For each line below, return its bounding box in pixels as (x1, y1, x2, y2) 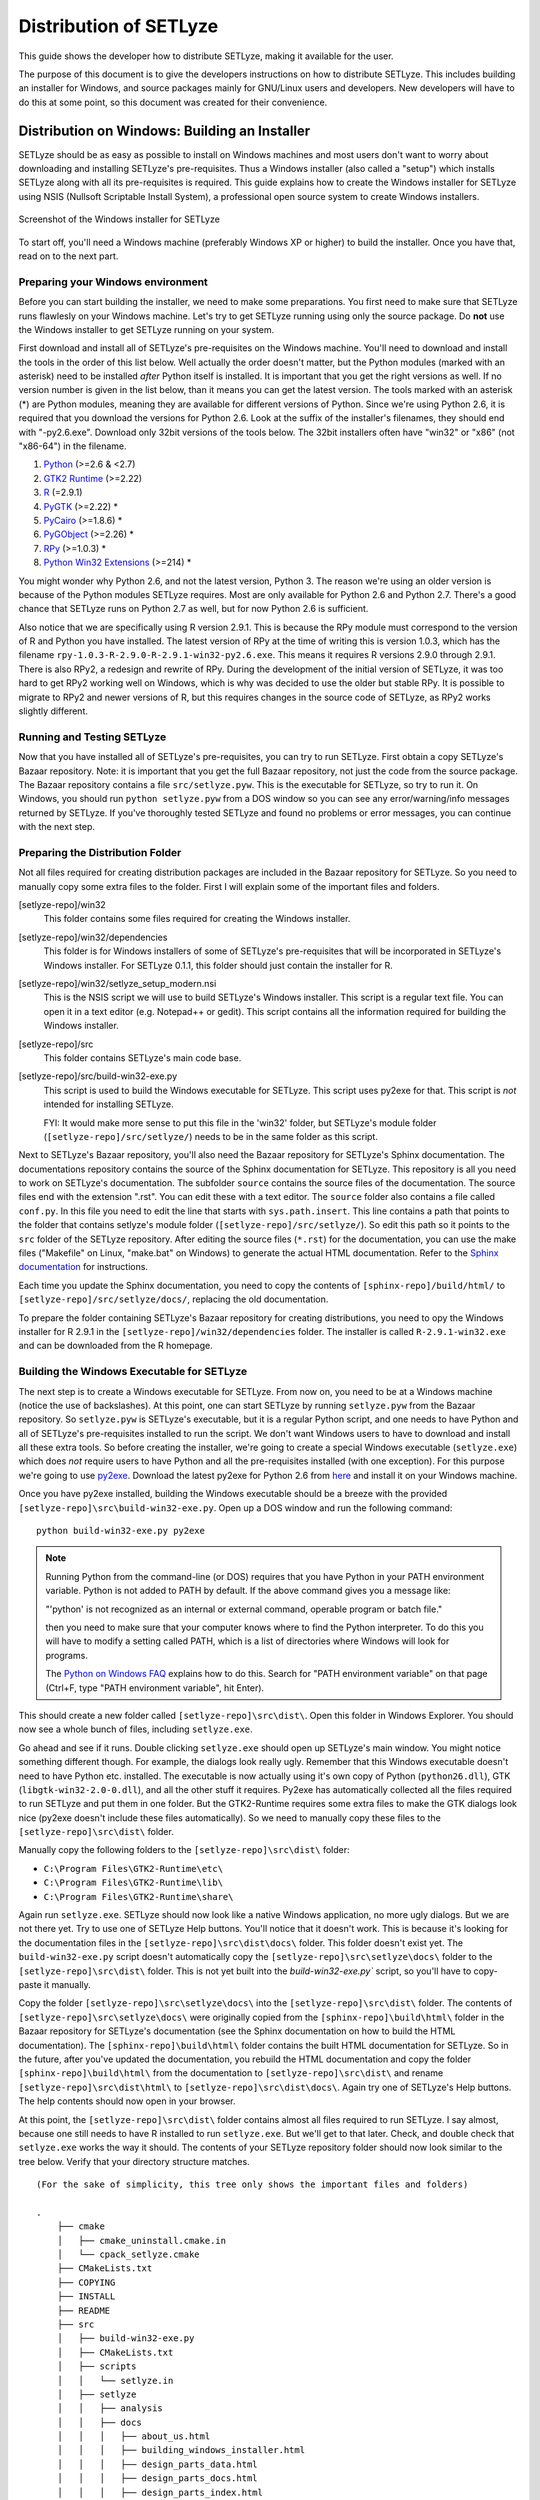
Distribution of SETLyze (18, 15, 219, 37)
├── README (56, 2305, 111, 2316)
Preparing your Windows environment (18, 275, 209, 289)
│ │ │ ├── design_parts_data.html (56, 2458, 259, 2470)
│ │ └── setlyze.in (56, 2375, 174, 2386)
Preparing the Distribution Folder (18, 845, 182, 859)
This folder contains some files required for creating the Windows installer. (43, 913, 351, 925)
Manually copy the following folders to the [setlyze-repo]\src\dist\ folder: (18, 1844, 350, 1856)
